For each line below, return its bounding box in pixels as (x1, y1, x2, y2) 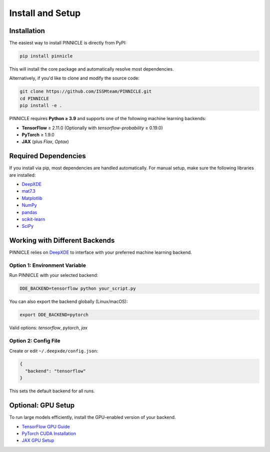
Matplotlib (21, 195, 42, 201)
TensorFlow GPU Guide (21, 423, 70, 429)
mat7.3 (21, 188, 36, 194)
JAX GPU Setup (21, 437, 54, 443)
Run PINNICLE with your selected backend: (9, 272, 98, 278)
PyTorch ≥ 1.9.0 (21, 132, 54, 138)
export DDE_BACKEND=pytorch (19, 312, 88, 318)
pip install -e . (19, 103, 62, 109)
